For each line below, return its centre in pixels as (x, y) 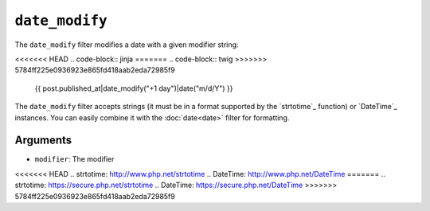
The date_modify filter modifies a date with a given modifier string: (127, 45)
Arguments (43, 141)
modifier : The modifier (74, 159)
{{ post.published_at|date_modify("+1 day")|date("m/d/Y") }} (134, 88)
